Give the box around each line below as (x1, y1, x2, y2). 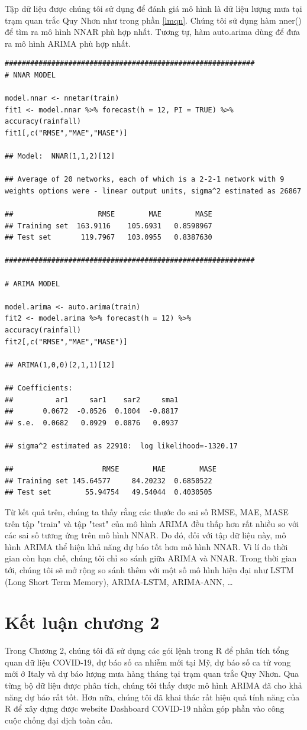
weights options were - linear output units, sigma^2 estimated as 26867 (5, 186, 302, 195)
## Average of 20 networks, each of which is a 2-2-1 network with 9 (5, 175, 285, 184)
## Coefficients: (5, 384, 73, 392)
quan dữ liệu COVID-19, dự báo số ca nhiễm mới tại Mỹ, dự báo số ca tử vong (5, 655, 291, 668)
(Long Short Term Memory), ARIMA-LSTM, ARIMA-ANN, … (5, 575, 233, 587)
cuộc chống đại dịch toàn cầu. (5, 713, 113, 726)
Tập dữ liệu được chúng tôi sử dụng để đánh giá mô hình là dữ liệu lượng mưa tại (5, 2, 302, 14)
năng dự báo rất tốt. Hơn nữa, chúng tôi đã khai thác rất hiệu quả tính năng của (5, 690, 300, 703)
